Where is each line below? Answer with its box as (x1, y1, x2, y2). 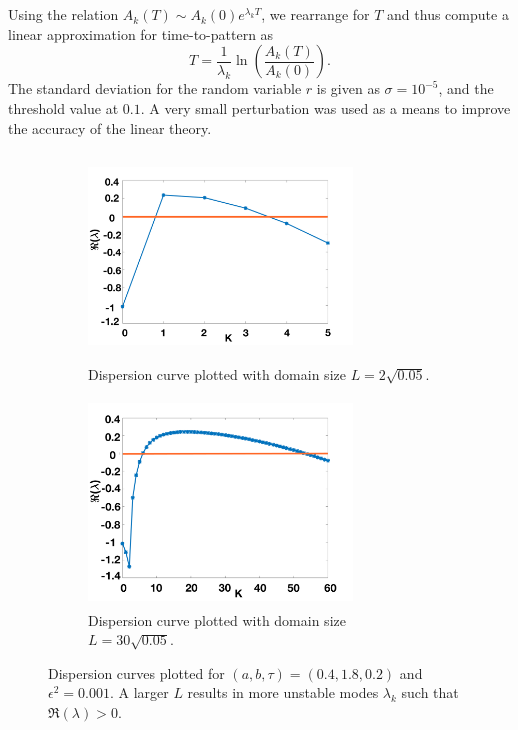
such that (401, 682, 459, 703)
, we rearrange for (261, 4, 370, 25)
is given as (316, 78, 380, 99)
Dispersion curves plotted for (48, 662, 225, 683)
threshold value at (8, 97, 119, 118)
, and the (438, 78, 494, 99)
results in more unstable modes (187, 682, 379, 703)
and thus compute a (387, 4, 509, 25)
